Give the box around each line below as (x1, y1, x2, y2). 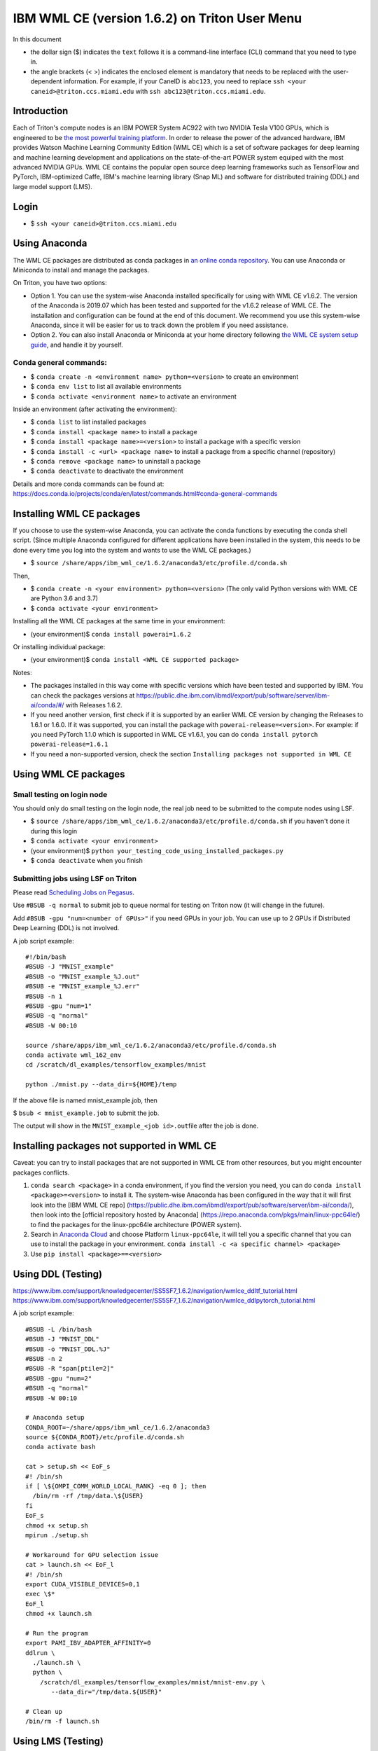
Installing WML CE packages (13, 508, 141, 520)
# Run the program (25, 1629, 89, 1637)
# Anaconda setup (25, 1413, 85, 1422)
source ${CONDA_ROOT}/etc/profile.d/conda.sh (25, 1433, 185, 1441)
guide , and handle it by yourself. (30, 340, 124, 349)
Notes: (13, 668, 32, 677)
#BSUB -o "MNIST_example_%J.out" (25, 972, 140, 981)
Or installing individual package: (13, 642, 106, 651)
